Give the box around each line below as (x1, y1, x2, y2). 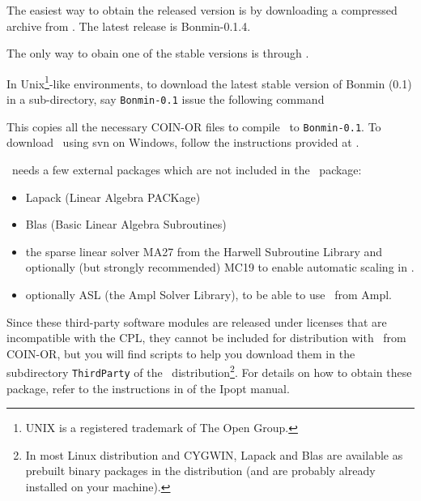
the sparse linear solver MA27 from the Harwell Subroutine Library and (25, 242, 383, 259)
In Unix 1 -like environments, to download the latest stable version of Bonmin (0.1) (6, 72, 412, 92)
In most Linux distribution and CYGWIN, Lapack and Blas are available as (25, 446, 403, 463)
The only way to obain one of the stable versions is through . (6, 45, 309, 62)
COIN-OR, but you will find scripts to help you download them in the (6, 345, 355, 362)
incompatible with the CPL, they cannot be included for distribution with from (6, 329, 406, 346)
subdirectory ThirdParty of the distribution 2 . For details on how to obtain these (6, 362, 412, 380)
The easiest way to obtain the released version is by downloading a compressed (6, 2, 398, 18)
